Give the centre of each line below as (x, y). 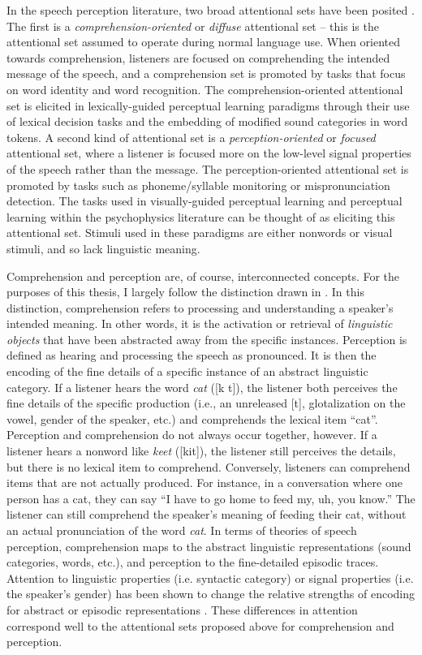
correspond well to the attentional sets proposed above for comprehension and (200, 625)
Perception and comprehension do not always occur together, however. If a (192, 435)
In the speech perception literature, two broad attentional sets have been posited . (211, 10)
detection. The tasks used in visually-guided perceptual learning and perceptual (205, 201)
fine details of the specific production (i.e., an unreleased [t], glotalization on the (206, 403)
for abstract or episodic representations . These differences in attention (182, 609)
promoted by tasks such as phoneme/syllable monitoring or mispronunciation (198, 185)
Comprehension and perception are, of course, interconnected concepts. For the (203, 276)
